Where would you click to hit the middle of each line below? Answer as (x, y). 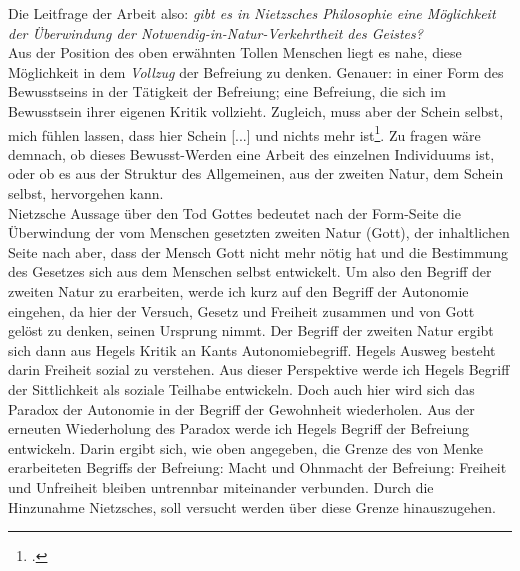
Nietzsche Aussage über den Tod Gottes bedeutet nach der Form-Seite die (234, 212)
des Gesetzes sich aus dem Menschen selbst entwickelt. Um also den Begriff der (250, 271)
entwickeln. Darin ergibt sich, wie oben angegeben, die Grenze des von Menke (245, 447)
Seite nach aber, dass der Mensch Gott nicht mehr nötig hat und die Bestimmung (258, 251)
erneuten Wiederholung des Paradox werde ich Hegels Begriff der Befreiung (239, 428)
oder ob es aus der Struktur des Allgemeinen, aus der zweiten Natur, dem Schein (256, 173)
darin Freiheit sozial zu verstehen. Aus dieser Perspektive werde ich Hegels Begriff (259, 369)
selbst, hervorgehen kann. (86, 193)
